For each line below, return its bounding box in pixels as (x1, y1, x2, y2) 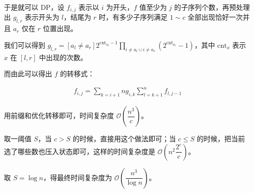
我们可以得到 (4, 39, 45, 50)
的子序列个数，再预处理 (174, 2, 250, 12)
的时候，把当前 (197, 133, 245, 144)
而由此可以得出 (4, 68, 52, 79)
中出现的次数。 (39, 52, 87, 62)
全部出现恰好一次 (188, 12, 243, 22)
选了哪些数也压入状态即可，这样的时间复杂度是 (4, 146, 155, 156)
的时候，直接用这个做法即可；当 (72, 133, 176, 144)
